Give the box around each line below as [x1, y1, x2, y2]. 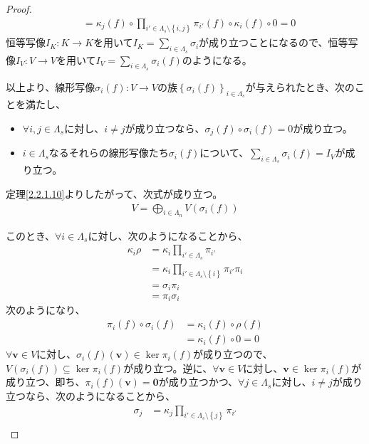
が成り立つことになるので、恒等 [199, 35, 348, 50]
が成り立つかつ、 [158, 374, 239, 389]
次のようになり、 [6, 302, 85, 317]
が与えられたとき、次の [245, 79, 355, 94]
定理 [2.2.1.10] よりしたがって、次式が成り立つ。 [6, 186, 223, 201]
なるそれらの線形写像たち [48, 145, 169, 160]
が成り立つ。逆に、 [123, 360, 213, 375]
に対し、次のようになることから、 [88, 228, 248, 243]
